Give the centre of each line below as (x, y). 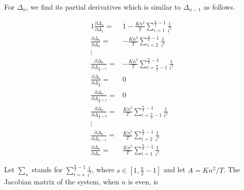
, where (103, 169)
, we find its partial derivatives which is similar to (103, 7)
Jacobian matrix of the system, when (62, 181)
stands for (47, 169)
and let (174, 169)
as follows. (219, 7)
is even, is (143, 181)
